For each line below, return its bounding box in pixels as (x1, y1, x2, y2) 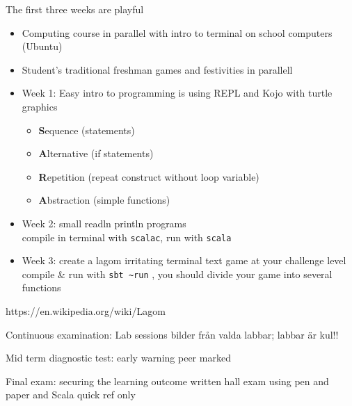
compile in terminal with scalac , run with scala (22, 229, 232, 244)
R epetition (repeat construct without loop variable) (38, 169, 259, 184)
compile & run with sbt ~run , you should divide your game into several (22, 266, 333, 281)
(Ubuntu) (22, 39, 63, 54)
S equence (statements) (38, 122, 135, 137)
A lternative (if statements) (38, 146, 154, 161)
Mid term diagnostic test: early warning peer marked (6, 350, 231, 365)
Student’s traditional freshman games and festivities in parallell (22, 62, 293, 76)
